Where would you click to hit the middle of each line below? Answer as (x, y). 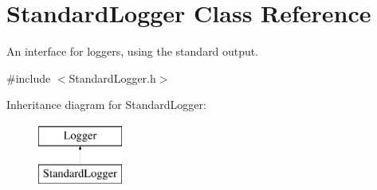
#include (29, 78)
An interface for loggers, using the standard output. (133, 51)
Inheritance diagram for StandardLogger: (106, 105)
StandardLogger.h (112, 78)
